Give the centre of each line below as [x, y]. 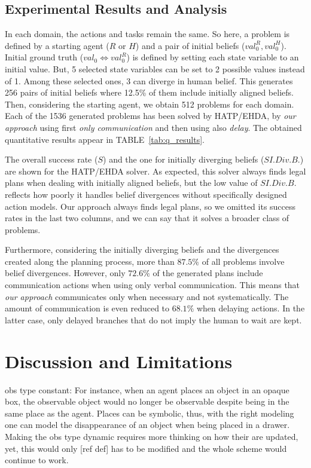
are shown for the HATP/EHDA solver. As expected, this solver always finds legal [155, 171]
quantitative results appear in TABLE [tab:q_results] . [105, 139]
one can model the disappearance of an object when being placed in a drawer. [147, 425]
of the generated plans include [208, 273]
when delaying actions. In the [251, 308]
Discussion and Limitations [119, 361]
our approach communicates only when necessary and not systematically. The [147, 296]
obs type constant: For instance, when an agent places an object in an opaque [147, 389]
